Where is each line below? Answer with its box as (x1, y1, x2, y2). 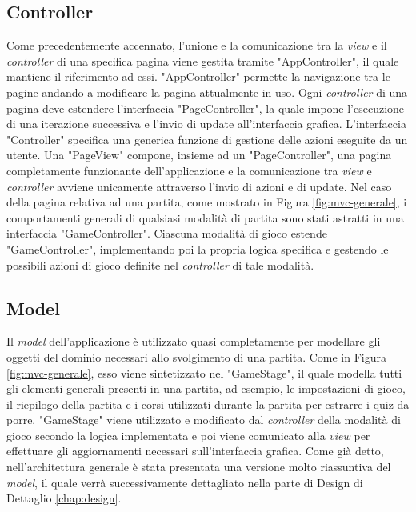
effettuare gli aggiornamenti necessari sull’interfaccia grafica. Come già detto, (6, 442, 384, 459)
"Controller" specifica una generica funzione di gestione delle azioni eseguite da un (6, 130, 408, 147)
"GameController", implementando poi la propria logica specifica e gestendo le (6, 240, 389, 257)
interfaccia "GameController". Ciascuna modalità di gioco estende (6, 225, 327, 242)
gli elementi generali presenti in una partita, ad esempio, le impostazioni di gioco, (6, 380, 406, 397)
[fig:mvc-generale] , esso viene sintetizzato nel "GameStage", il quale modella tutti (6, 364, 402, 381)
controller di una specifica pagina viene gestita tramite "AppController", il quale (6, 52, 399, 69)
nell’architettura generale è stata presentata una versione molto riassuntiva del (6, 458, 391, 475)
